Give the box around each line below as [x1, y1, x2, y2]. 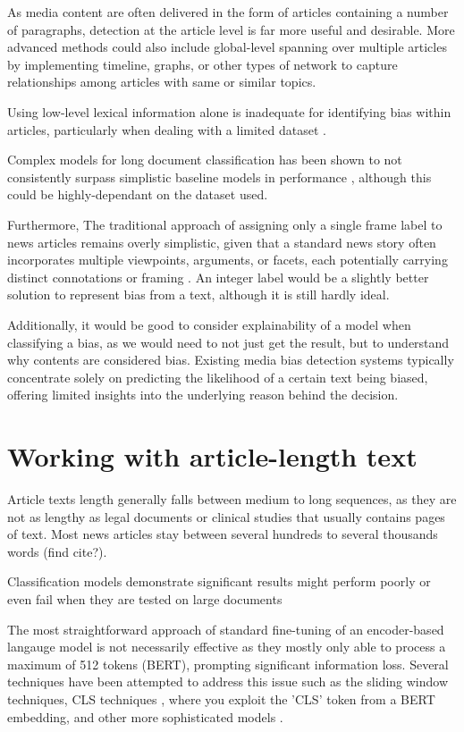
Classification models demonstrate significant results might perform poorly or [7, 572, 431, 591]
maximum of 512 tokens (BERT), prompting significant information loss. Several [7, 654, 449, 673]
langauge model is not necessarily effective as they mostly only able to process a [7, 637, 446, 656]
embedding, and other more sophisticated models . [7, 707, 283, 726]
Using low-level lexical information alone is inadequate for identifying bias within [7, 102, 451, 121]
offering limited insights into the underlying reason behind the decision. [7, 385, 399, 404]
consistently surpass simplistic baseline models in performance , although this [7, 167, 432, 186]
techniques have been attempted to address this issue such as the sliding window [7, 672, 449, 691]
